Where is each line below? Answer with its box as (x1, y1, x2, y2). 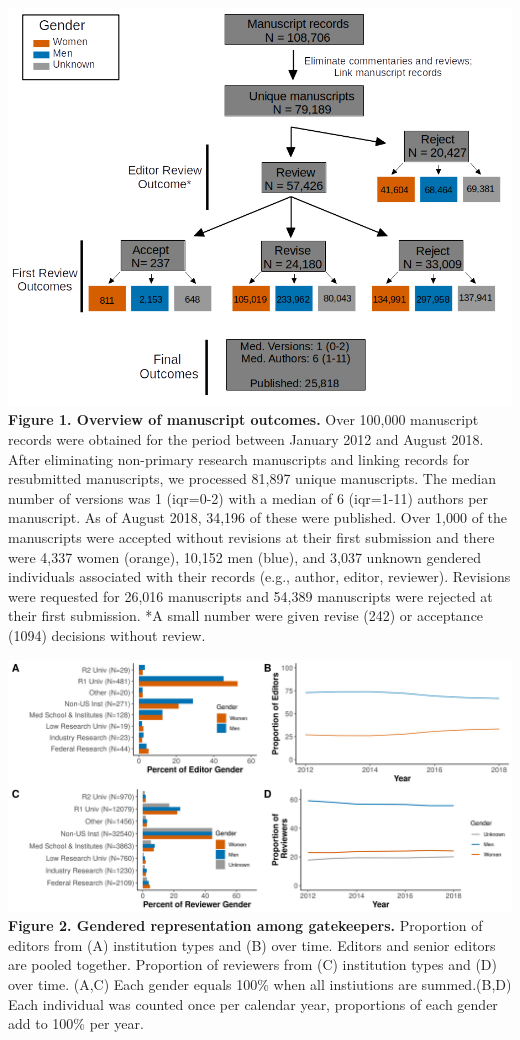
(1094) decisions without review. (8, 625, 206, 646)
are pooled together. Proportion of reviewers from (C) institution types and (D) (8, 954, 497, 975)
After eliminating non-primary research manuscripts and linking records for (8, 448, 470, 469)
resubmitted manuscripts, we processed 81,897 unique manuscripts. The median (8, 468, 496, 489)
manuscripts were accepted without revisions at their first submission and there (8, 527, 495, 548)
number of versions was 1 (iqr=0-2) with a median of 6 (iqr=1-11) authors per (8, 487, 489, 508)
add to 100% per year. (8, 1013, 144, 1034)
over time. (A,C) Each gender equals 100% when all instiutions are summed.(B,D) (8, 973, 512, 994)
